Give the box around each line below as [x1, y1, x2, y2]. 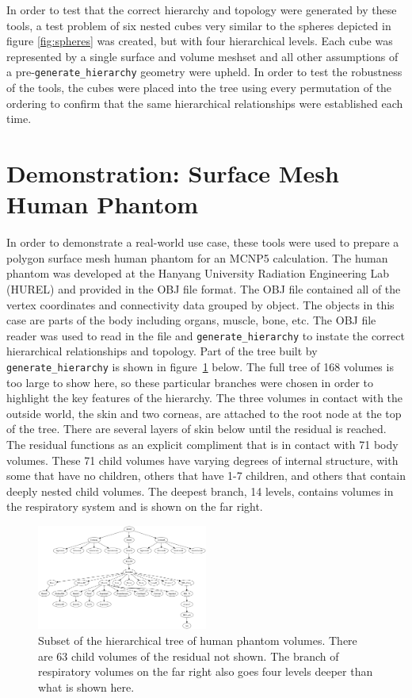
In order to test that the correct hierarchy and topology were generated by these [6, 2, 397, 17]
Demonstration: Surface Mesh [6, 157, 339, 189]
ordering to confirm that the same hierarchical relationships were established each [6, 94, 403, 111]
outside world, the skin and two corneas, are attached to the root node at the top [6, 405, 402, 421]
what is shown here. [38, 678, 135, 695]
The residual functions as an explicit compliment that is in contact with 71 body [6, 435, 399, 452]
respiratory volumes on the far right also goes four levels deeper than [38, 663, 373, 680]
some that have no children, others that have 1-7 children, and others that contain [6, 467, 406, 484]
